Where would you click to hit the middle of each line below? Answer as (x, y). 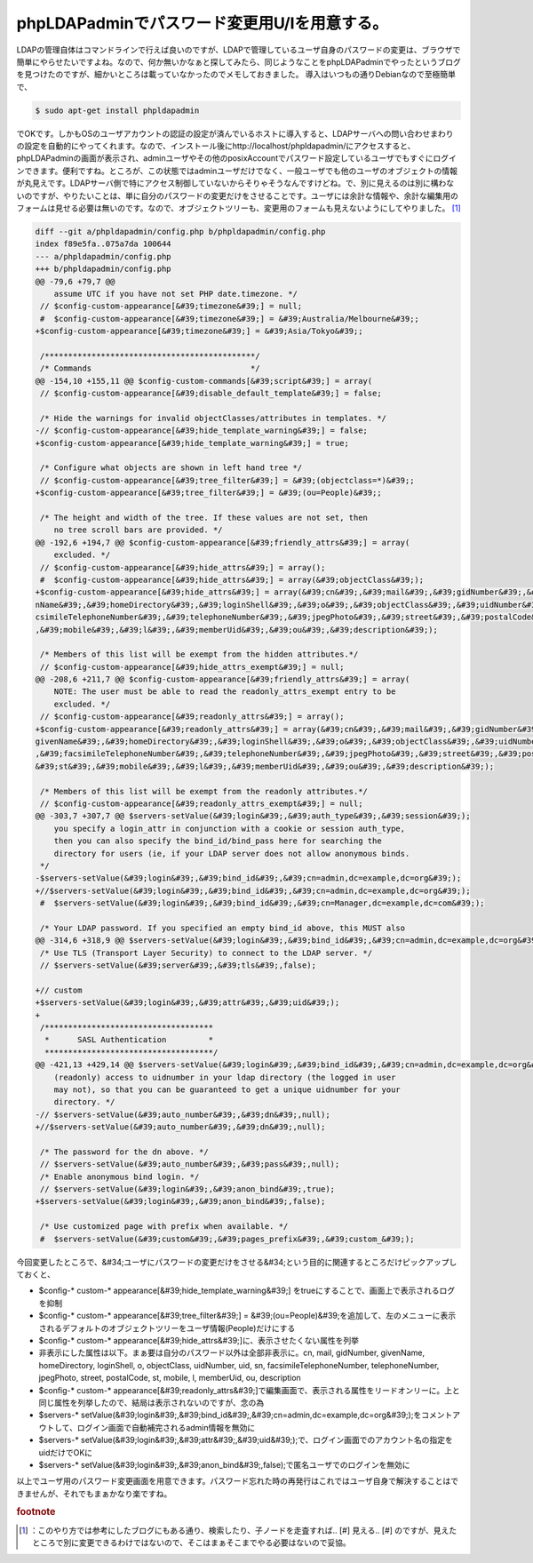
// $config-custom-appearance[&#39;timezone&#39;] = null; (171, 306)
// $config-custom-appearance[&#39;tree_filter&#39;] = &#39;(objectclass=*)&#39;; (227, 480)
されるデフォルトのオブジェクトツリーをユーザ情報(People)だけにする (167, 1328)
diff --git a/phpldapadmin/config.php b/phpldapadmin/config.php (180, 232)
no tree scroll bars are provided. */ (138, 530)
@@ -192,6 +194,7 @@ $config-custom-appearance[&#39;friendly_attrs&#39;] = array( (223, 542)
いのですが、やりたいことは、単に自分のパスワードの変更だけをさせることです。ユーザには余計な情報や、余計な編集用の (238, 195)
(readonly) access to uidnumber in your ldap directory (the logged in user (225, 1077)
